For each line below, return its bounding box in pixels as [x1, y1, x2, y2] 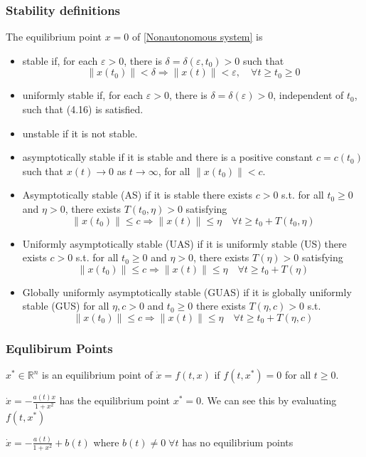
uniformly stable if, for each [22, 88, 144, 103]
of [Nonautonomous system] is [132, 29, 263, 44]
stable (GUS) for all [22, 298, 109, 313]
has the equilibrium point [59, 393, 171, 408]
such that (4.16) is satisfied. [22, 102, 144, 116]
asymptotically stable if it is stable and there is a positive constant [22, 149, 313, 164]
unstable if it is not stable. [22, 125, 138, 140]
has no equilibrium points [182, 434, 294, 449]
